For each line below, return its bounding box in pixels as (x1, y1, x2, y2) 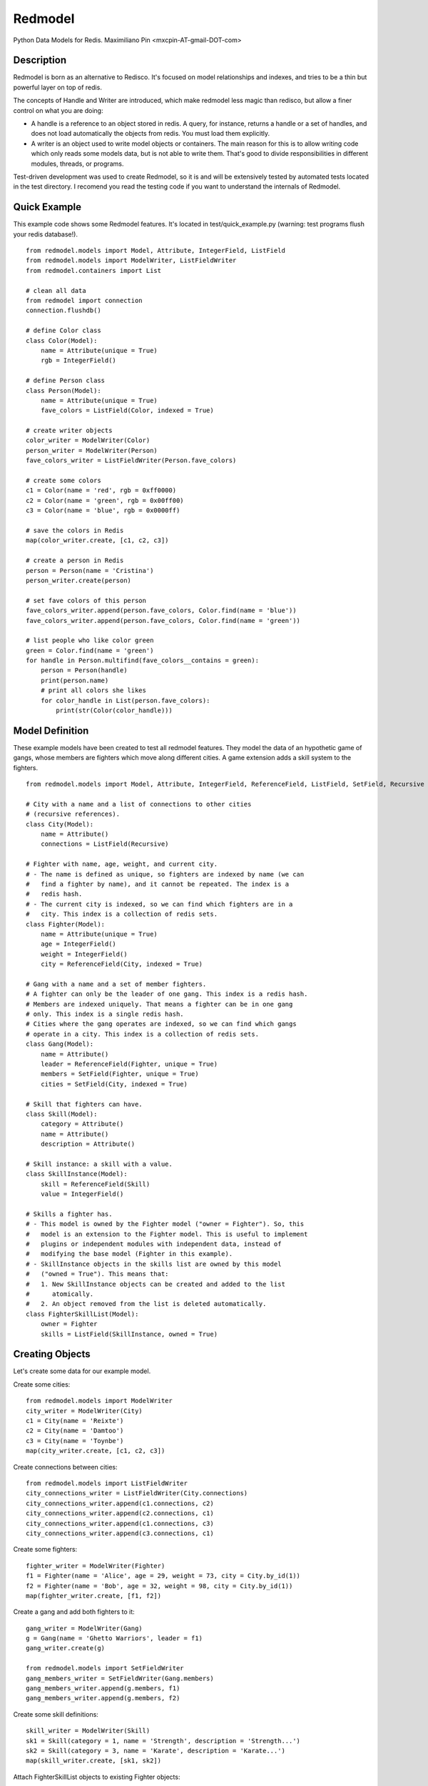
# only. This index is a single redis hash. (26, 1010, 185, 1018)
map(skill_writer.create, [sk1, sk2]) (26, 1757, 162, 1765)
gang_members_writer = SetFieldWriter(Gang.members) (26, 1674, 214, 1682)
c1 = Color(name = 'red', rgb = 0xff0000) (26, 487, 177, 494)
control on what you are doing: (13, 106, 103, 114)
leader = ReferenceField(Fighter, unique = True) (40, 1060, 218, 1068)
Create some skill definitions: (13, 1710, 99, 1718)
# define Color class (26, 326, 101, 335)
